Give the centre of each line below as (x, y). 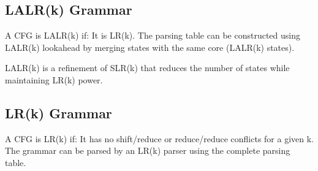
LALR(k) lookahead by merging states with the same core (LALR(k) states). (150, 47)
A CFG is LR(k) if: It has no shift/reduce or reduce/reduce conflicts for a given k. (159, 138)
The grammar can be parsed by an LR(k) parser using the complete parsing (148, 150)
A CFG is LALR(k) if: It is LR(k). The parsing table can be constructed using (153, 35)
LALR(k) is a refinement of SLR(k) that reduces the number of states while (147, 68)
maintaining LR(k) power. (54, 79)
